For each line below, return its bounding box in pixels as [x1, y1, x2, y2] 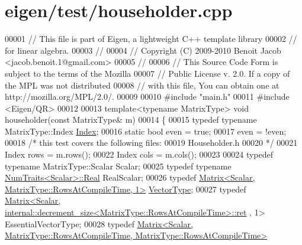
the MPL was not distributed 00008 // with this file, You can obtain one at [5, 79, 279, 91]
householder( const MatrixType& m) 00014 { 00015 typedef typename [5, 113, 257, 126]
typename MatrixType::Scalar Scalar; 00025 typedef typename [5, 159, 232, 172]
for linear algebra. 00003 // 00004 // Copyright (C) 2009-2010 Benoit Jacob [5, 44, 281, 56]
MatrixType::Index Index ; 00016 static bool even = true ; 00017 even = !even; [5, 125, 287, 137]
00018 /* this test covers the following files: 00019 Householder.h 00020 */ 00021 [5, 136, 298, 149]
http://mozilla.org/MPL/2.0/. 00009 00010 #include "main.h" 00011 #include [5, 90, 290, 103]
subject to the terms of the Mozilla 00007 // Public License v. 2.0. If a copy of [5, 67, 290, 79]
